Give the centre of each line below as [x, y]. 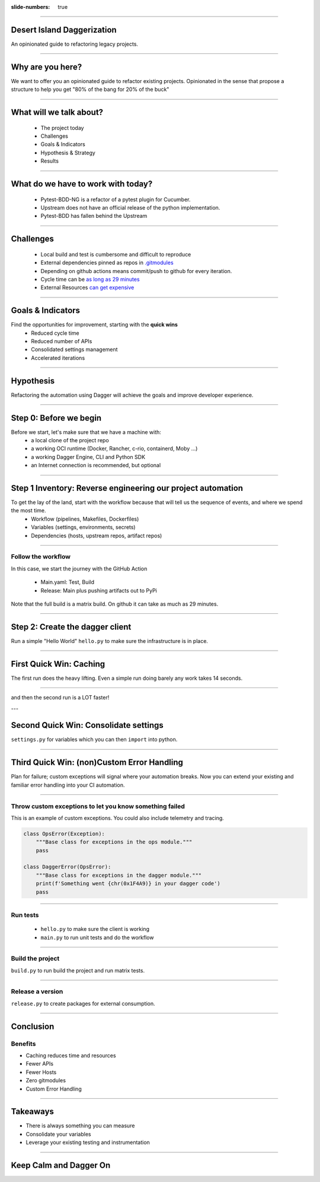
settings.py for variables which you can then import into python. [94, 740]
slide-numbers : [31, 7]
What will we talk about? [57, 113]
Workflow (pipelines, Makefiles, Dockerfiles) [85, 519]
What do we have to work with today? [82, 184]
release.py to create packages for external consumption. [83, 1003]
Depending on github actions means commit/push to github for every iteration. [136, 271]
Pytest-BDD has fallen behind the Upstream [94, 216]
